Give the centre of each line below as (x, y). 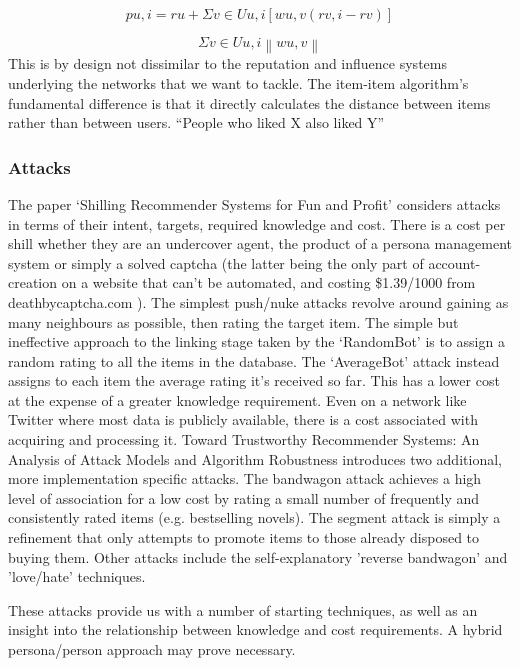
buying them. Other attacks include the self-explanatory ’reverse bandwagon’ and (258, 556)
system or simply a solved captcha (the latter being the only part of (216, 262)
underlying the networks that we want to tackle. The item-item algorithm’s (238, 82)
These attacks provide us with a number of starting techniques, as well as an (243, 609)
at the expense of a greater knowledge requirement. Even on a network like (237, 399)
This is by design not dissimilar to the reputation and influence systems (227, 63)
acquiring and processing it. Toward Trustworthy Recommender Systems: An (244, 439)
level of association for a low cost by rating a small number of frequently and (244, 497)
